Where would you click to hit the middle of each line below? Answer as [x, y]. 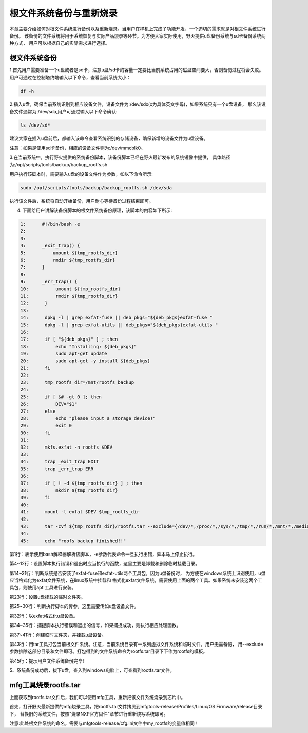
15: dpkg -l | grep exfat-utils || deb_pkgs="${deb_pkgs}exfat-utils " [119, 325]
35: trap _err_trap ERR [57, 469]
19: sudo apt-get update [64, 353]
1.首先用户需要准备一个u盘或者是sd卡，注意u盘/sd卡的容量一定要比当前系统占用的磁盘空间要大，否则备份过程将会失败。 [137, 70]
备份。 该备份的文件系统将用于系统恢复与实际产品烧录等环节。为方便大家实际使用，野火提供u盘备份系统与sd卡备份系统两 [138, 35]
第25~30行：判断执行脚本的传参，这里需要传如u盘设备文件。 [74, 606]
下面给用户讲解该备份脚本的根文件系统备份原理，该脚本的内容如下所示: [97, 210]
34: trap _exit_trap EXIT [60, 461]
